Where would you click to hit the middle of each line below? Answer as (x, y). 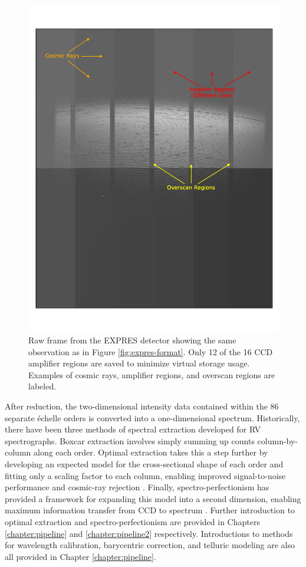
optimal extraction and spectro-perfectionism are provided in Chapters (132, 522)
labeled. (42, 386)
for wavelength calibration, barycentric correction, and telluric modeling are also (150, 545)
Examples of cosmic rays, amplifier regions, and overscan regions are (152, 374)
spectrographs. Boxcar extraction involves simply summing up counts (130, 440)
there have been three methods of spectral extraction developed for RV (133, 429)
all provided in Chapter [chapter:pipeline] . (80, 556)
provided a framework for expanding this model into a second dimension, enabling (153, 498)
